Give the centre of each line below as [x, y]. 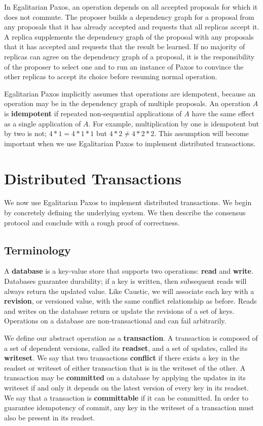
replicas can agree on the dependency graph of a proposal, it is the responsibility [129, 56]
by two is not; [26, 133]
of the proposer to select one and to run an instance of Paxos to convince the [124, 66]
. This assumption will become [201, 133]
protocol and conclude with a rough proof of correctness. [92, 222]
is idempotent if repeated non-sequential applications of [93, 113]
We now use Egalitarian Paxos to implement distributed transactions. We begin [128, 202]
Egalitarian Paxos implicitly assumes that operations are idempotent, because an [130, 93]
